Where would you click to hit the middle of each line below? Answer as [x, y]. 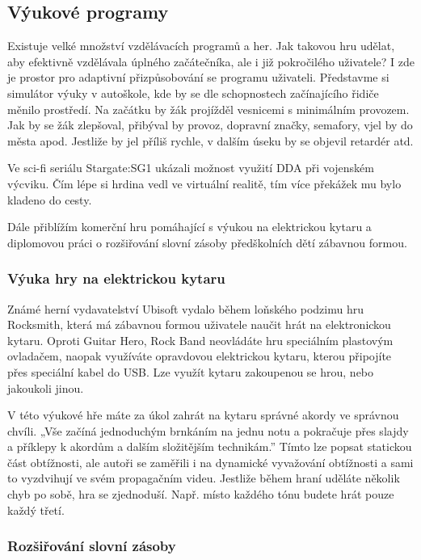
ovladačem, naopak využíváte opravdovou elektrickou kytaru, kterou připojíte [200, 356]
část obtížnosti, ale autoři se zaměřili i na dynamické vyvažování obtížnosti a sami [210, 462]
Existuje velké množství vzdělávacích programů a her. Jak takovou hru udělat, [201, 46]
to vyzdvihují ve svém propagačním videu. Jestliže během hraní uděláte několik [204, 478]
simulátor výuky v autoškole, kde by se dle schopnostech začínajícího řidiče [193, 93]
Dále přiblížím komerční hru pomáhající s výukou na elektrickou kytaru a [189, 227]
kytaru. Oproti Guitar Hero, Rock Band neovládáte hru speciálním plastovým [200, 340]
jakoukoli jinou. [46, 387]
